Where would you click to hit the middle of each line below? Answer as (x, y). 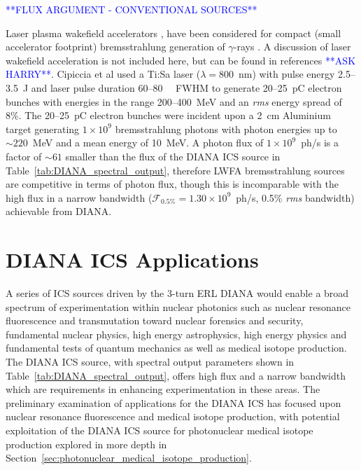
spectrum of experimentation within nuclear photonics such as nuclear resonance (178, 306)
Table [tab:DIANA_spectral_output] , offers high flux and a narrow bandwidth (176, 375)
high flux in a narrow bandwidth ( (79, 197)
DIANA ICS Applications (132, 260)
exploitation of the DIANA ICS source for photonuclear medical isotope (160, 430)
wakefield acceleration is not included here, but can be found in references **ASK (181, 60)
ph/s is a (320, 143)
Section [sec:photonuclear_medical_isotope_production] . (129, 458)
